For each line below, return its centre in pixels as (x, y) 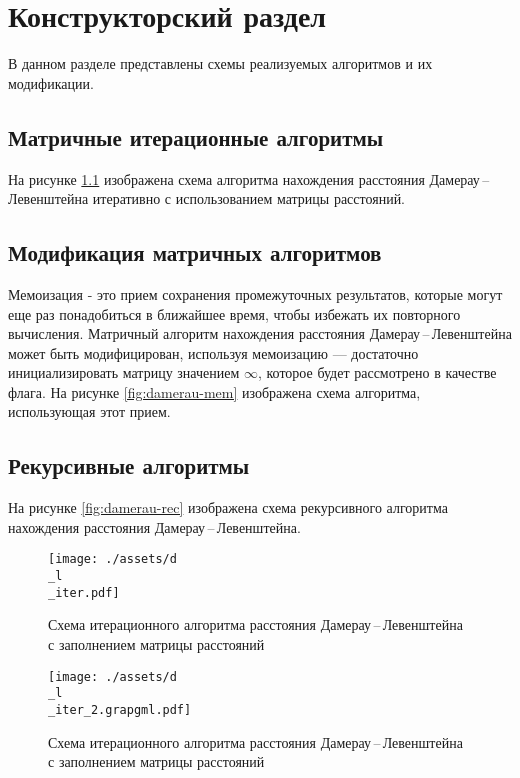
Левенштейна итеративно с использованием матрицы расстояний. (207, 198)
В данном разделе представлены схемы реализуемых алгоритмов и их (220, 63)
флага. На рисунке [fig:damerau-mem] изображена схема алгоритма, (214, 391)
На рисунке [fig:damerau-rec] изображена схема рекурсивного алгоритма (228, 507)
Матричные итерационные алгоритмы (196, 136)
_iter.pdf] (84, 592)
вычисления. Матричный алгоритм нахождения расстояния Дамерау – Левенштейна (260, 333)
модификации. (51, 82)
